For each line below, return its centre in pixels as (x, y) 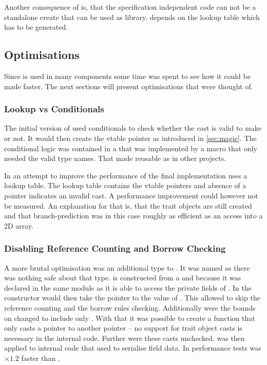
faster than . (41, 358)
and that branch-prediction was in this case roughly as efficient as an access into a (133, 216)
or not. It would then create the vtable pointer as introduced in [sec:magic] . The (130, 138)
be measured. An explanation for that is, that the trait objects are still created (128, 205)
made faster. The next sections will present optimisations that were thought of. (129, 86)
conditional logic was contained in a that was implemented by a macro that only (131, 148)
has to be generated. (36, 27)
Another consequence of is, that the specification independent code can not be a (130, 7)
